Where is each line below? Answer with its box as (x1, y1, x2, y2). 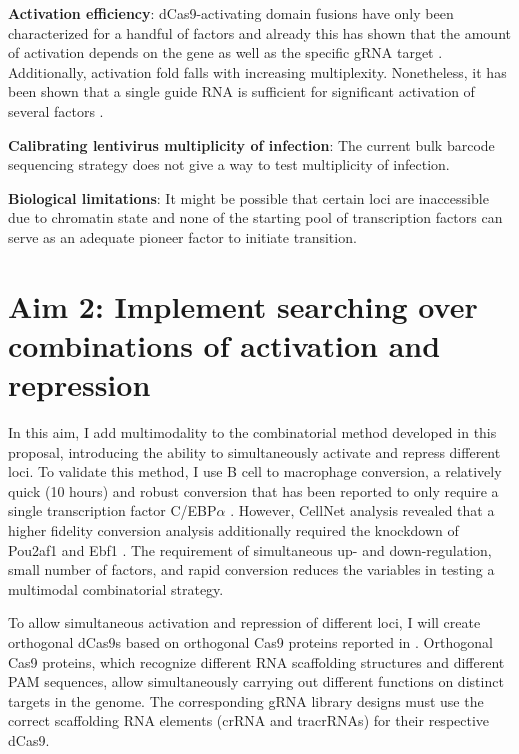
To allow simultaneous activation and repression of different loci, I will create (8, 612, 481, 633)
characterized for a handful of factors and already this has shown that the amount (8, 22, 511, 43)
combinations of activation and (8, 324, 441, 365)
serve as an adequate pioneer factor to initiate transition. (8, 226, 357, 247)
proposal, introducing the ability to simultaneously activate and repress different (8, 441, 501, 462)
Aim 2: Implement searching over (8, 285, 478, 326)
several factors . (8, 100, 104, 121)
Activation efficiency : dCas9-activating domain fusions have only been (8, 3, 454, 23)
